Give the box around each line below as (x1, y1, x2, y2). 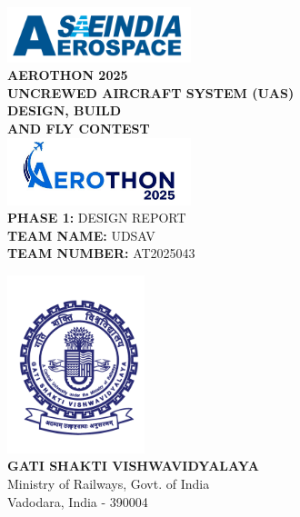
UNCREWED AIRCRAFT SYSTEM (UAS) (7, 83, 295, 102)
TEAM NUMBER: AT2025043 (7, 244, 195, 263)
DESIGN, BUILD (7, 101, 122, 120)
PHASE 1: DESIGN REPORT (7, 208, 186, 227)
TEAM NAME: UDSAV (7, 225, 155, 244)
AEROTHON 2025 (7, 65, 128, 85)
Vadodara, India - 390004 (7, 492, 148, 511)
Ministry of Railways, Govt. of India (7, 473, 210, 492)
